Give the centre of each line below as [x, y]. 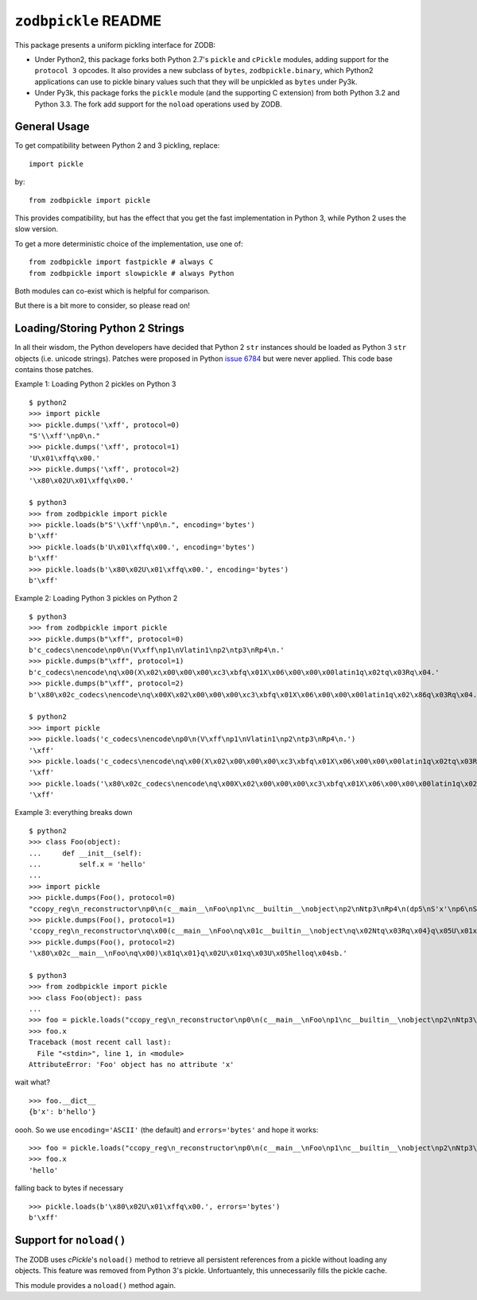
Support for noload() [70, 1240]
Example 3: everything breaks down [74, 813]
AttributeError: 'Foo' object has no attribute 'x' [132, 1065]
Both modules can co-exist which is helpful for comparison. [112, 291]
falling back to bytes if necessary [69, 1188]
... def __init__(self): [85, 853]
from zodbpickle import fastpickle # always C [121, 262]
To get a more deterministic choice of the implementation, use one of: [129, 243]
